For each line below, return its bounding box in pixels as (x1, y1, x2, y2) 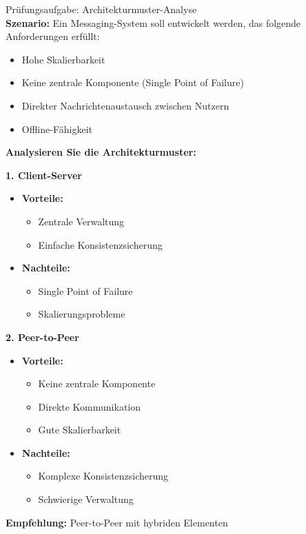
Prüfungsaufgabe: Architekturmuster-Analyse (6, 2, 197, 16)
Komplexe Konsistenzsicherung (38, 469, 169, 483)
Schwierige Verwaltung (38, 492, 134, 506)
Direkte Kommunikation (38, 399, 141, 413)
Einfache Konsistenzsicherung (38, 237, 163, 251)
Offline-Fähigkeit (21, 121, 92, 136)
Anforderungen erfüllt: (6, 29, 100, 43)
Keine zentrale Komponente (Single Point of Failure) (21, 75, 244, 90)
